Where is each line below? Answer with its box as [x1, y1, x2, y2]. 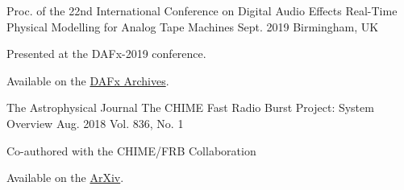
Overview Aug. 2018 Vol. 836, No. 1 [6, 114, 184, 131]
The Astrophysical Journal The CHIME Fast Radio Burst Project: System [6, 99, 374, 116]
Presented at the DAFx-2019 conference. [6, 45, 206, 62]
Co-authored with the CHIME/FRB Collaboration [6, 142, 256, 159]
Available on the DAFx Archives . [6, 72, 169, 89]
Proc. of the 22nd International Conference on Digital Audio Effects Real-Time [6, 2, 398, 19]
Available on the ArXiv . [6, 169, 124, 186]
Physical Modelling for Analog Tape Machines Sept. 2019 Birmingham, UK [6, 18, 379, 35]
